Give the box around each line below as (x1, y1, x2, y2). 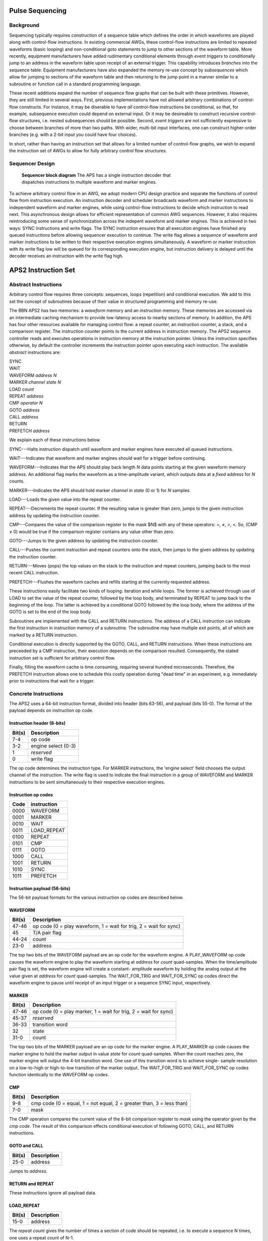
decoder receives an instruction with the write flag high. (9, 253, 124, 259)
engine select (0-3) (31, 742, 76, 749)
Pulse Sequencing (9, 6, 67, 15)
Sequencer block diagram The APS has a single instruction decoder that (21, 172, 171, 178)
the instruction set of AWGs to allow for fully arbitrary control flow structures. (9, 148, 167, 154)
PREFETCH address (9, 427, 50, 434)
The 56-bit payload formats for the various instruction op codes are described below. (9, 895, 184, 900)
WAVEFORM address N (9, 372, 57, 378)
